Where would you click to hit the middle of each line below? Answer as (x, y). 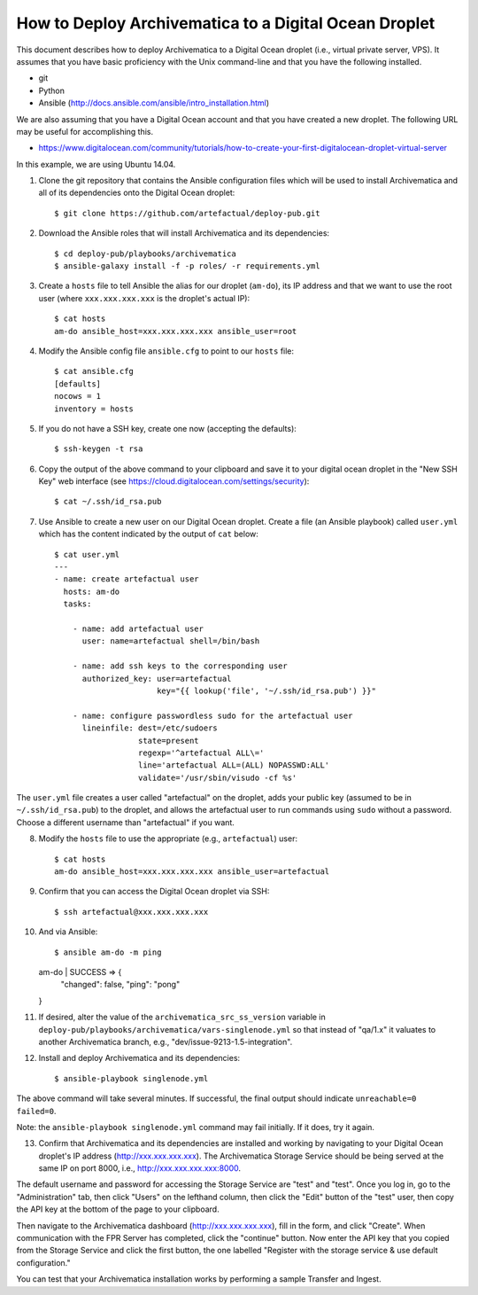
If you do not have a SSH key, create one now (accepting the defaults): (167, 428)
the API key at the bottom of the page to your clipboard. (118, 1209)
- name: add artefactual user (138, 629)
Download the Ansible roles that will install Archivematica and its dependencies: (184, 233)
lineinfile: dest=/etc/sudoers (150, 728)
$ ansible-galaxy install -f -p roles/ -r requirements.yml (187, 266)
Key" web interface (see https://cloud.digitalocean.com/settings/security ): (174, 481)
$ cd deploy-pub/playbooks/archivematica (145, 254)
